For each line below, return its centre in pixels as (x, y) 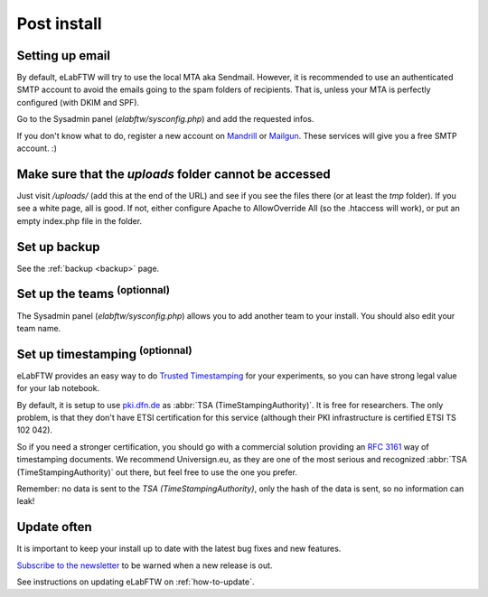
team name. (39, 328)
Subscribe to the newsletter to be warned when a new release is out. (145, 565)
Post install (60, 23)
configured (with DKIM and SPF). (78, 102)
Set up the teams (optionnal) (94, 293)
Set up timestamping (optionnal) (105, 352)
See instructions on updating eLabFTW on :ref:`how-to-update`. (136, 582)
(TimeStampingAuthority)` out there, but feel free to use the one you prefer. (157, 472)
